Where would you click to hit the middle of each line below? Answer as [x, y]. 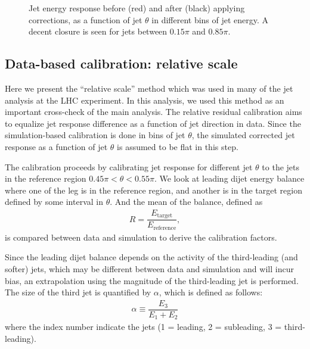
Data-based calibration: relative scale [121, 63]
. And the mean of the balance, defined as [186, 202]
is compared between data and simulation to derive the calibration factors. [141, 237]
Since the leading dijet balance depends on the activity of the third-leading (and [151, 257]
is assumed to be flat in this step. [178, 146]
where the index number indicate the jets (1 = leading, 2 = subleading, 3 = [143, 327]
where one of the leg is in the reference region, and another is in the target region [154, 190]
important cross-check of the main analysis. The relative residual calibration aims [154, 112]
